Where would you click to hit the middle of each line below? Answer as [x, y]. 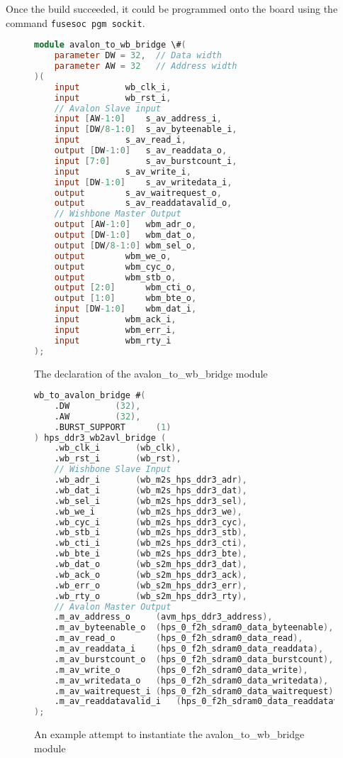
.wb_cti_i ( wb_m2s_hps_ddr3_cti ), [151, 543]
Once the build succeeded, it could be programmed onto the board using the [172, 9]
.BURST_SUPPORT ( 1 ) [113, 427]
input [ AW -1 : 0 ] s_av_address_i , [138, 119]
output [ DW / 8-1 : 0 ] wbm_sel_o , [125, 245]
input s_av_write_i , [123, 171]
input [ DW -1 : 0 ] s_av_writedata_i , [143, 182]
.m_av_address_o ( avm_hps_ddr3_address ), [163, 617]
